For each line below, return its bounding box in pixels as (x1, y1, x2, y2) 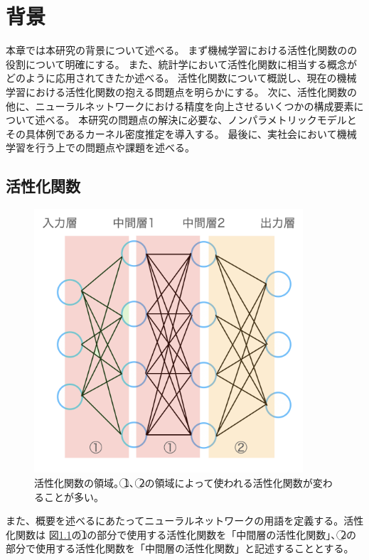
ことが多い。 (43, 489, 104, 504)
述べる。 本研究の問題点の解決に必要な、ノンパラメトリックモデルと (35, 112, 357, 127)
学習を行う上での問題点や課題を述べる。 (6, 140, 195, 155)
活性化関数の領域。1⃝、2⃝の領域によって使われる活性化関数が (34, 475, 313, 490)
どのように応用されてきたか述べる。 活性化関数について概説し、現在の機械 (6, 70, 357, 85)
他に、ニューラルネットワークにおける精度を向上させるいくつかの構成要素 (6, 98, 354, 113)
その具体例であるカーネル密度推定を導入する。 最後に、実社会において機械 (6, 126, 357, 141)
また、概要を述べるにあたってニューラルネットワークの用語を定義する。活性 (6, 513, 364, 528)
